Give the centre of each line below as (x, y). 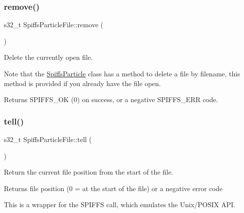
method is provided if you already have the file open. (82, 83)
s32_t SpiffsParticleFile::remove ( (54, 25)
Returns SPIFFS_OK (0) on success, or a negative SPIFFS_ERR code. (111, 99)
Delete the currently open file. (49, 57)
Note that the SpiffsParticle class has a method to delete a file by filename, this (122, 73)
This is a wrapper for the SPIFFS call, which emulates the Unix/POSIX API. (120, 204)
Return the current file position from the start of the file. (89, 172)
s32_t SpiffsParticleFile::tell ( (48, 139)
